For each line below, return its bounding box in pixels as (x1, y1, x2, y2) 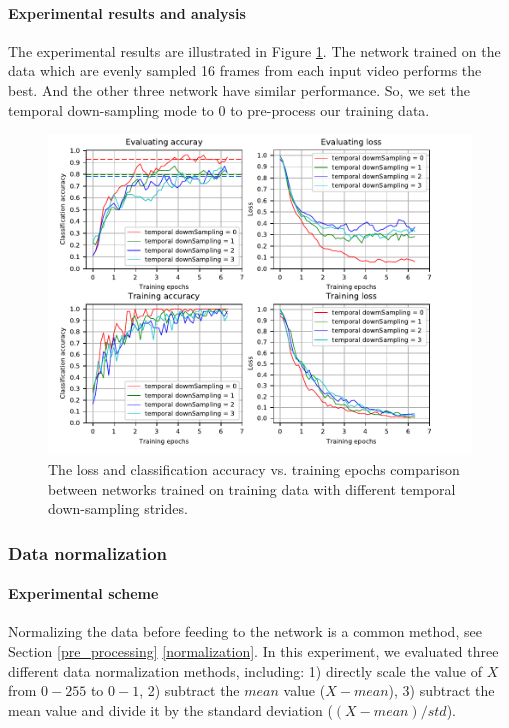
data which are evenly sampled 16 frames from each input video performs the (8, 60, 482, 81)
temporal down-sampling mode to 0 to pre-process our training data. (8, 99, 430, 120)
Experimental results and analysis (8, 2, 246, 23)
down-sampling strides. (48, 498, 188, 519)
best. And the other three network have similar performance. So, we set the (8, 79, 471, 100)
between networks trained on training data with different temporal (48, 478, 456, 499)
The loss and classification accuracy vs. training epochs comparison (48, 458, 460, 479)
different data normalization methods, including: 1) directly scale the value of (8, 660, 482, 681)
